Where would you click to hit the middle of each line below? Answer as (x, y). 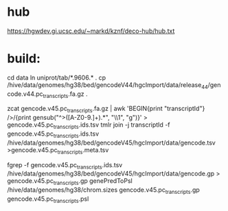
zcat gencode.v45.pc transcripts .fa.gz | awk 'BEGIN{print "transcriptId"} (106, 109)
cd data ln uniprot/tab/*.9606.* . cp (57, 77)
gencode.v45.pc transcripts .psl (48, 199)
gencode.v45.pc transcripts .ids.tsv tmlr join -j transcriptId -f (89, 126)
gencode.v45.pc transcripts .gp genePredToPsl (70, 182)
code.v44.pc (25, 94)
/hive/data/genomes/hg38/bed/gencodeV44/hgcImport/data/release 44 (107, 85)
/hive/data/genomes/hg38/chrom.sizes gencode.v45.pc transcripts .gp (104, 191)
